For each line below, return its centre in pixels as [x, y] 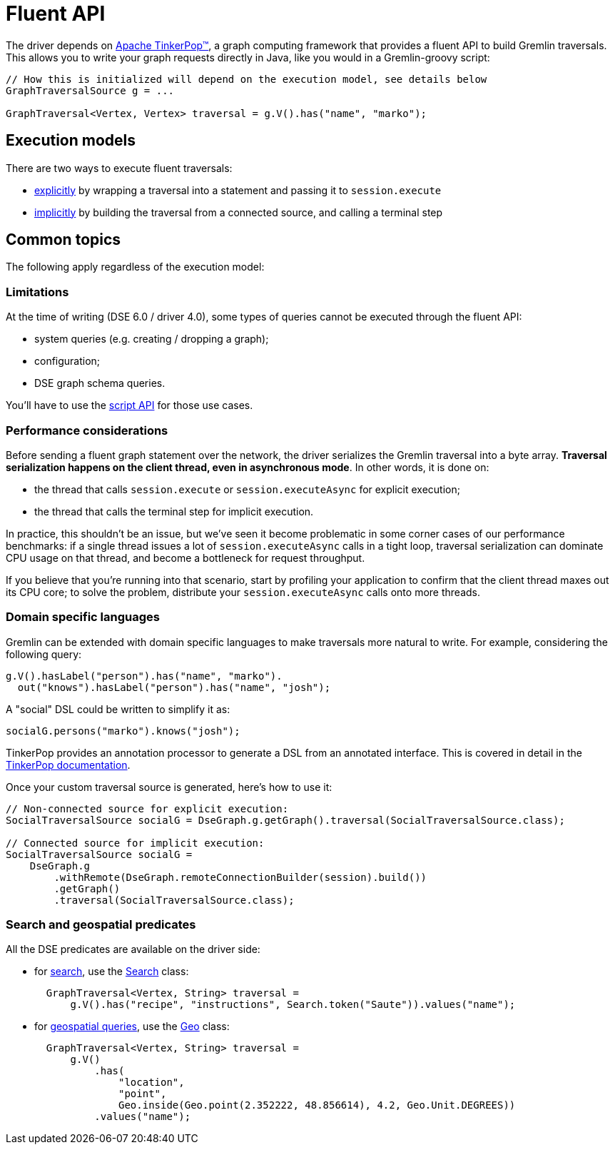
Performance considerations [87, 430]
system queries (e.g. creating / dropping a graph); [152, 339]
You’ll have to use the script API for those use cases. [129, 405]
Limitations [37, 292]
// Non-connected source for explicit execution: [147, 808]
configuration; [67, 361]
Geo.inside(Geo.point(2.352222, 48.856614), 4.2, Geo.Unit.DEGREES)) [317, 1105]
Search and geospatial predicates [101, 925]
